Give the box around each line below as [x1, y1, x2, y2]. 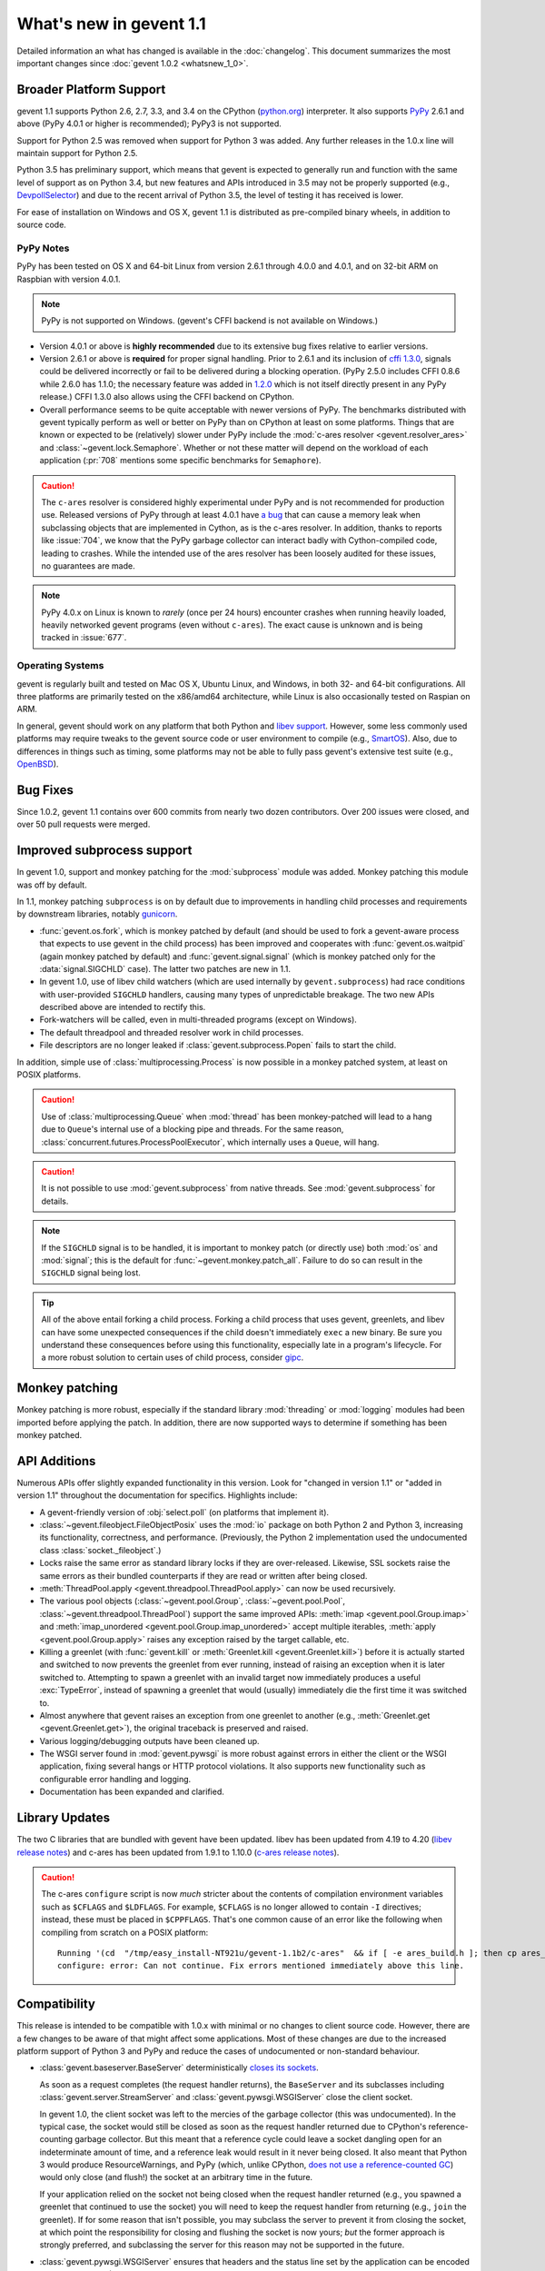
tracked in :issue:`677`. [41, 632, 127, 643]
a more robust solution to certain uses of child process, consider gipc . [41, 1352, 304, 1363]
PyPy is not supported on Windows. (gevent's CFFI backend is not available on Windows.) [41, 315, 379, 326]
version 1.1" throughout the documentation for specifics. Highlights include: [16, 1490, 298, 1501]
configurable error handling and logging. [39, 1773, 192, 1784]
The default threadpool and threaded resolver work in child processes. [39, 1026, 304, 1037]
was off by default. [16, 879, 87, 890]
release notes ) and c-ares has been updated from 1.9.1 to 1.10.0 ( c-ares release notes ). [16, 1847, 340, 1858]
